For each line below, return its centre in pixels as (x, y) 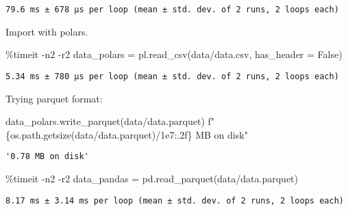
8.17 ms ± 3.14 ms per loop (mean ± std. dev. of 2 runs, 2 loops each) (175, 200)
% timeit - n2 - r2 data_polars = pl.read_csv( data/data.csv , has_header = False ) (174, 54)
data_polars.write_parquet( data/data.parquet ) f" (110, 121)
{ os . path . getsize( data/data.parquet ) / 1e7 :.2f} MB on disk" (127, 134)
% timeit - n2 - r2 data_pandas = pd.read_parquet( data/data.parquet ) (152, 178)
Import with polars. (47, 31)
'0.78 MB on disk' (47, 157)
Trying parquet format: (54, 98)
